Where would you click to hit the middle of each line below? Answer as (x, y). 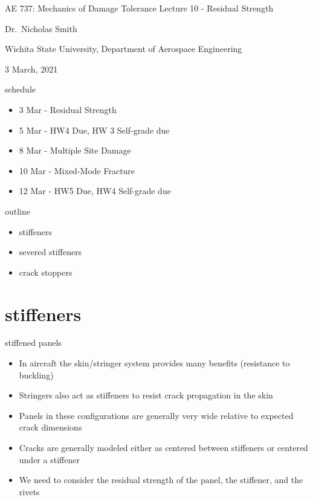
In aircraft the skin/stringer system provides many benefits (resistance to (154, 363)
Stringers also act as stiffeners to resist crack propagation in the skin (146, 395)
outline (18, 211)
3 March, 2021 (31, 69)
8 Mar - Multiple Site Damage (75, 150)
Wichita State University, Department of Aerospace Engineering (124, 49)
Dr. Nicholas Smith (41, 28)
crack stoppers (46, 272)
